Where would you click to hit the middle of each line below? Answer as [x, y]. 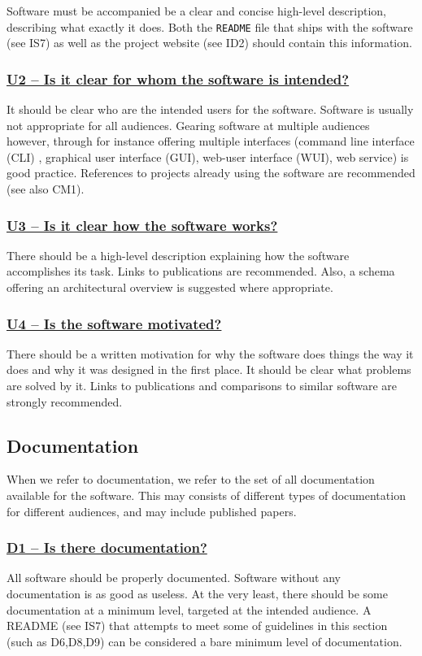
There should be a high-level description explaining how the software [178, 255]
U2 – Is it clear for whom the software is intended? [178, 78]
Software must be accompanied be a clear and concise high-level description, [196, 11]
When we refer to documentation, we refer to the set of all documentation [191, 479]
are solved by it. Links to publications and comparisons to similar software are [202, 386]
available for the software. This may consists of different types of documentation [206, 495]
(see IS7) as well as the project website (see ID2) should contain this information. [209, 43]
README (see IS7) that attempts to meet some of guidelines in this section [197, 626]
